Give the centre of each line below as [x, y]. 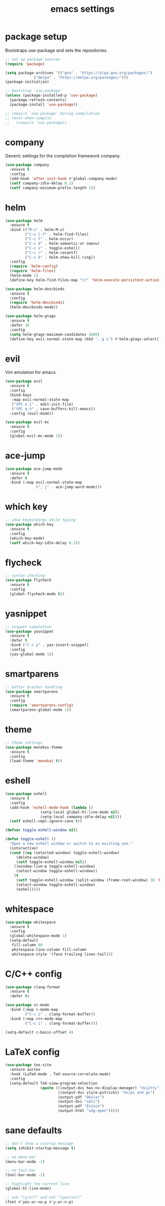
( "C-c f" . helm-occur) [49, 239]
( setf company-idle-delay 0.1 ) [41, 183]
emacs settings [82, 9]
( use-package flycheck [28, 580]
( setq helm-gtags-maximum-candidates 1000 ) [55, 334]
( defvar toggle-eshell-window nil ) [41, 830]
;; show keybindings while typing [41, 520]
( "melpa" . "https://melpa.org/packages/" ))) [81, 77]
